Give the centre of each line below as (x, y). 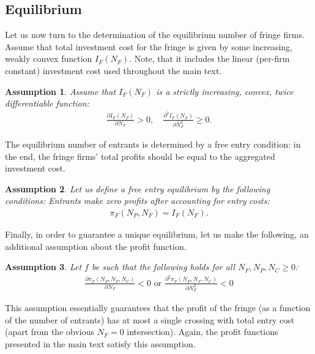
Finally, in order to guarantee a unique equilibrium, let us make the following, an (157, 234)
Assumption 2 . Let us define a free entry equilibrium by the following (138, 188)
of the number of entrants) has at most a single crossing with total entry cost (150, 319)
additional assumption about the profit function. (96, 246)
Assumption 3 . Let (43, 267)
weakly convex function (49, 58)
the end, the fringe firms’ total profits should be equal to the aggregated (140, 156)
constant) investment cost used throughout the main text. (113, 70)
